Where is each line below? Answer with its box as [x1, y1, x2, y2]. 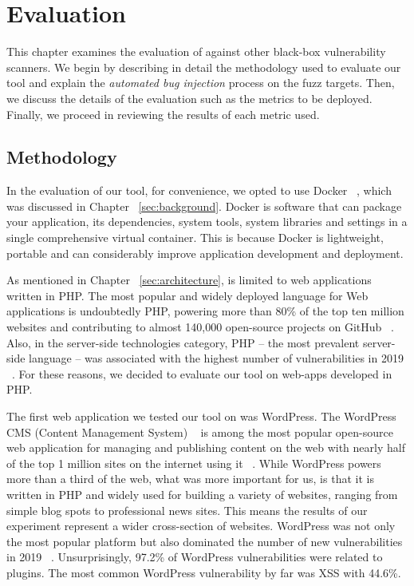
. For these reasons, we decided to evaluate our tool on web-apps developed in [12, 365, 392, 382]
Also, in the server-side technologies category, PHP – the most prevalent [6, 334, 360, 350]
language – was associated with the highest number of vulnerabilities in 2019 [29, 350, 404, 366]
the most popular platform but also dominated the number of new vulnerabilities [6, 533, 403, 549]
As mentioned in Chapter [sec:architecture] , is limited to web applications [6, 271, 372, 288]
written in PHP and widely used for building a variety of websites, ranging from [6, 485, 398, 502]
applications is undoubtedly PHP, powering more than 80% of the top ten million [6, 303, 404, 319]
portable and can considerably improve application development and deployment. [6, 244, 404, 261]
